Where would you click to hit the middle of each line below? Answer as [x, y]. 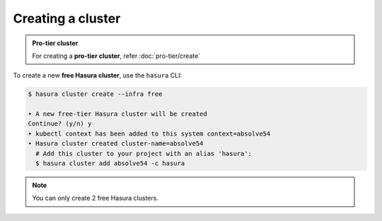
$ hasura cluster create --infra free [95, 94]
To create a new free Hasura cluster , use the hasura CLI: [98, 76]
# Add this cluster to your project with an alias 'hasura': [144, 153]
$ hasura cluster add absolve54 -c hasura [110, 163]
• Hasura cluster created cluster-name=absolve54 [116, 144]
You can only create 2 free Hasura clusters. [95, 198]
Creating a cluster [67, 18]
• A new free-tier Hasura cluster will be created [118, 114]
